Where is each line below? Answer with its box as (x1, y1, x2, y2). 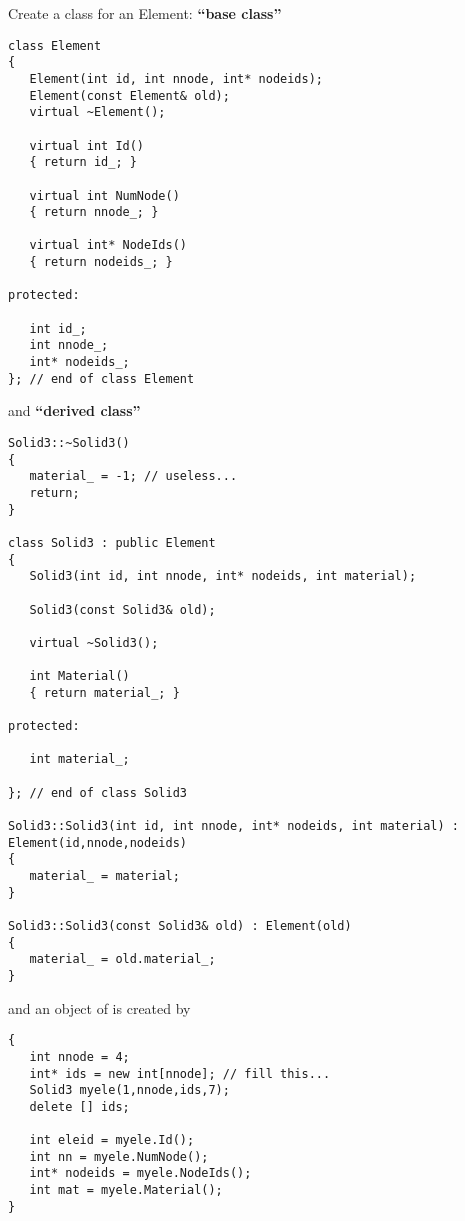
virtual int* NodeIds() (29, 238, 187, 253)
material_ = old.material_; (29, 952, 216, 967)
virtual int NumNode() (29, 188, 180, 203)
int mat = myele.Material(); (29, 1183, 223, 1198)
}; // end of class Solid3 (8, 785, 187, 800)
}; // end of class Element (8, 371, 195, 386)
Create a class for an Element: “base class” (8, 3, 282, 23)
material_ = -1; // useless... (29, 469, 238, 484)
